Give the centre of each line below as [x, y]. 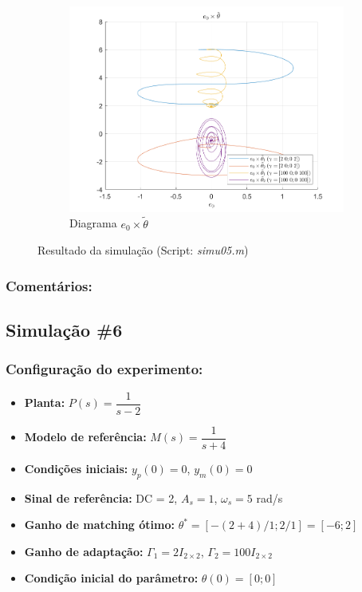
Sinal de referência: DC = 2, [101, 497]
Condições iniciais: [76, 468]
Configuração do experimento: [104, 369]
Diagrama [93, 223]
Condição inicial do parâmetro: [111, 578]
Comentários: [49, 285]
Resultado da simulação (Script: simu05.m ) [143, 250]
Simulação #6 [64, 330]
